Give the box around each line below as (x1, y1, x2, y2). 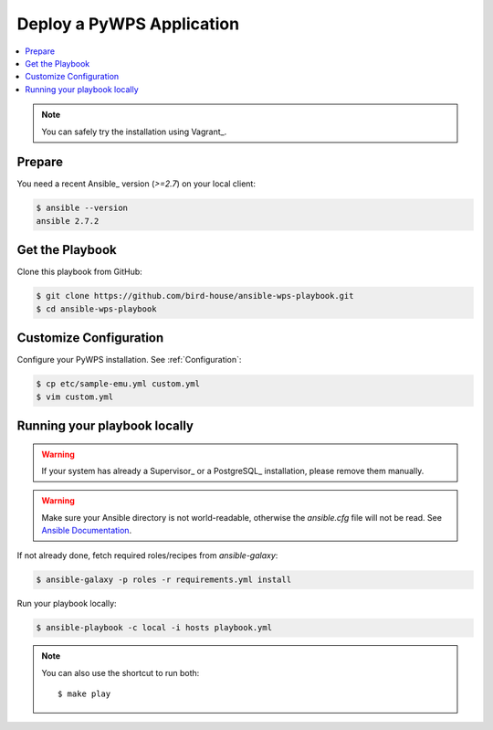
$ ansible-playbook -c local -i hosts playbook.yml (36, 622, 273, 633)
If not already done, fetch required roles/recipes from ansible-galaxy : (16, 550, 278, 561)
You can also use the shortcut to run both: (41, 667, 200, 678)
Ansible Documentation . (41, 525, 132, 536)
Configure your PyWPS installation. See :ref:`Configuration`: (16, 354, 242, 365)
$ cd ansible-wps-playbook (36, 303, 157, 314)
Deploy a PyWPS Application (16, 14, 240, 34)
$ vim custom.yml (36, 391, 114, 402)
